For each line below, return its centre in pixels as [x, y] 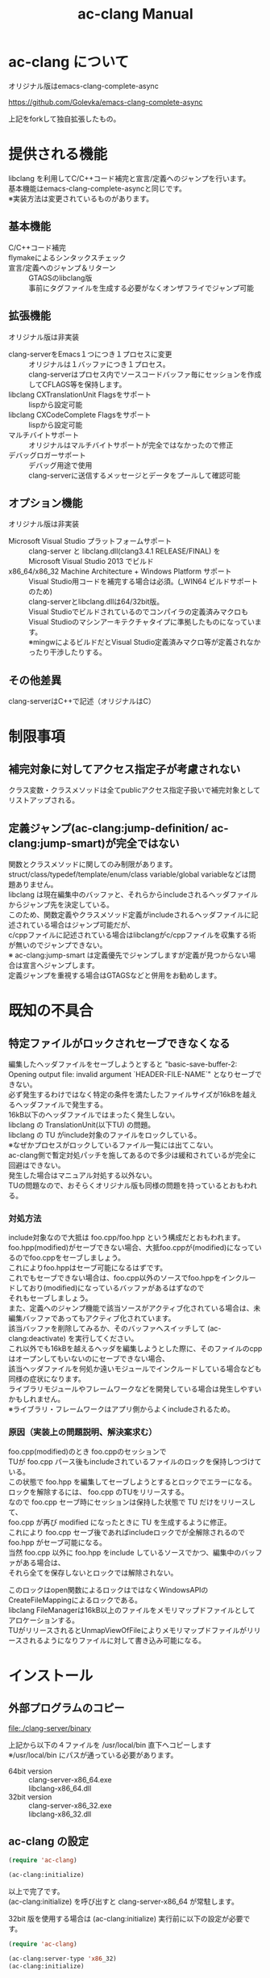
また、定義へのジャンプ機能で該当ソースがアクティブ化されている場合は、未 [135, 1308]
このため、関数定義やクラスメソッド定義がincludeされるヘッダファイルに [130, 915]
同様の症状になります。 [47, 1379]
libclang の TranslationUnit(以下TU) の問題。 [82, 1125]
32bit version [30, 1797]
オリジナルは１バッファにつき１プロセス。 [99, 364]
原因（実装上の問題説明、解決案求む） [83, 1433]
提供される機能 [58, 155]
